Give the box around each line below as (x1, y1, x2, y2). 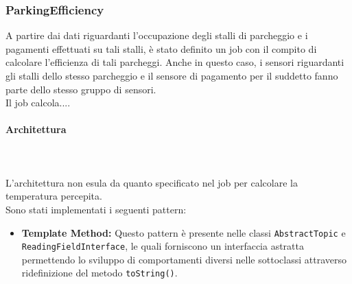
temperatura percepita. (5, 189, 102, 203)
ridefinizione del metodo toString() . (21, 265, 178, 280)
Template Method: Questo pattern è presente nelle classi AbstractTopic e (21, 225, 346, 239)
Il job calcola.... (5, 95, 71, 110)
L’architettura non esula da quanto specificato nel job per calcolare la (5, 175, 298, 189)
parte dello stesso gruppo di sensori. (5, 82, 156, 96)
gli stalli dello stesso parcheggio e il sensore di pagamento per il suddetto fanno (5, 69, 338, 82)
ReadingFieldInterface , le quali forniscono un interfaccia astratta (21, 239, 304, 253)
